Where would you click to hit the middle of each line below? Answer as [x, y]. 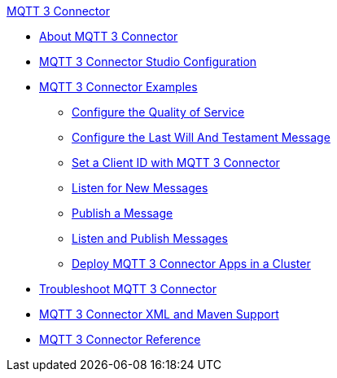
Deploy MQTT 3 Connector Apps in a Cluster [191, 264]
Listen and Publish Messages [150, 238]
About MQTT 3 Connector [109, 36]
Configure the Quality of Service [158, 112]
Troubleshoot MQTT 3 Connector [128, 289]
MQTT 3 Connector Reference [120, 339]
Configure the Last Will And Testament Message [201, 137]
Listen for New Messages [140, 188]
